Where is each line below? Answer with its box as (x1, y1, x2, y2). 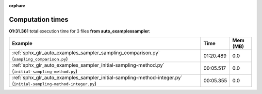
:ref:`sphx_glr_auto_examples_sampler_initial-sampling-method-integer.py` (12, 74, 183, 81)
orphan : (9, 3, 26, 8)
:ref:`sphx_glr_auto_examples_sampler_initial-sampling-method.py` (12, 62, 164, 69)
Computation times (9, 15, 68, 24)
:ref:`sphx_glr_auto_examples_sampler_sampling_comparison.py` (12, 49, 160, 56)
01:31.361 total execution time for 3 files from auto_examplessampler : (9, 28, 150, 34)
